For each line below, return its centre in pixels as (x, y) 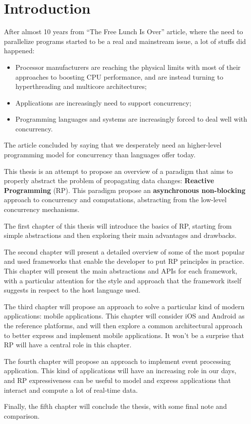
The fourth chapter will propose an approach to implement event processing (117, 361)
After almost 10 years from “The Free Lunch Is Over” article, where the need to (124, 32)
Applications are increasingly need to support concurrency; (103, 102)
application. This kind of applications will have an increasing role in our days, (120, 371)
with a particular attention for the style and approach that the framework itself (123, 280)
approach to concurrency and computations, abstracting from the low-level (115, 200)
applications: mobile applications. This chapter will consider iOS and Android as (124, 316)
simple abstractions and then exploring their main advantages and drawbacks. (120, 235)
